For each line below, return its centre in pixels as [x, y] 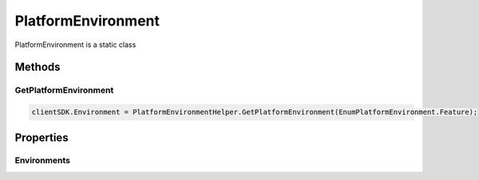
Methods [38, 67]
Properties [42, 137]
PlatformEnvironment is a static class [75, 45]
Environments [43, 161]
